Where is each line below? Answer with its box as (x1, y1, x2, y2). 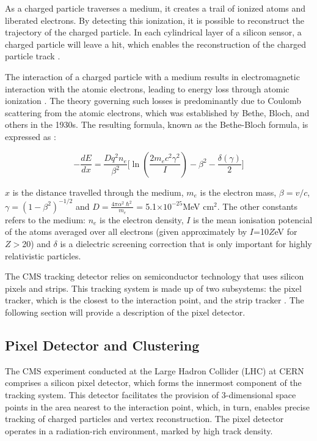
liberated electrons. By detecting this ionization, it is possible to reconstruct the (5, 13, 305, 26)
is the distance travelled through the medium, (12, 185, 184, 198)
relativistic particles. (5, 249, 81, 262)
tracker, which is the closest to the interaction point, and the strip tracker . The (5, 294, 304, 306)
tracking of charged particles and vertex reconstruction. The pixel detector (5, 412, 284, 425)
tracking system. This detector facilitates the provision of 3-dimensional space (5, 388, 296, 401)
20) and (22, 237, 51, 250)
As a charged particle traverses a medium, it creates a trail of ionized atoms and (5, 2, 306, 14)
